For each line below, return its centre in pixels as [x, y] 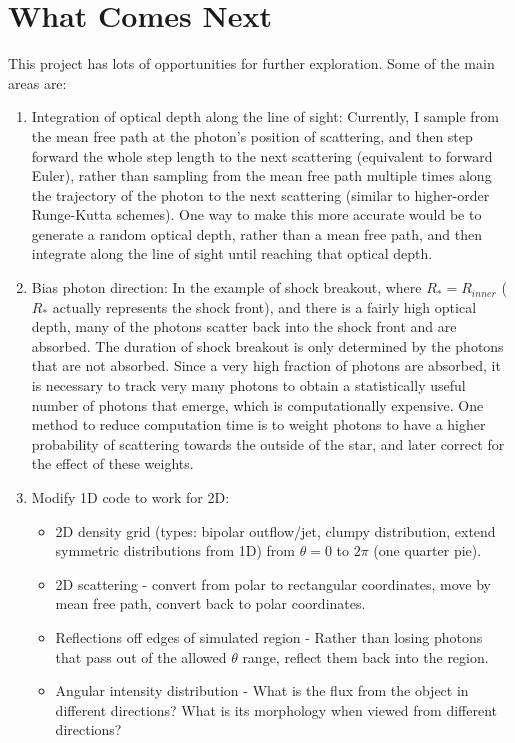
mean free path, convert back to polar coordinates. [210, 603]
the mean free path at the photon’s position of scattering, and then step [252, 135]
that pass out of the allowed [141, 656]
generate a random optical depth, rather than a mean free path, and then [256, 233]
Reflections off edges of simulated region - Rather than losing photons [269, 636]
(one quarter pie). [427, 550]
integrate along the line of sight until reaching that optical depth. [232, 253]
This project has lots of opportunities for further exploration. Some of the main [251, 63]
